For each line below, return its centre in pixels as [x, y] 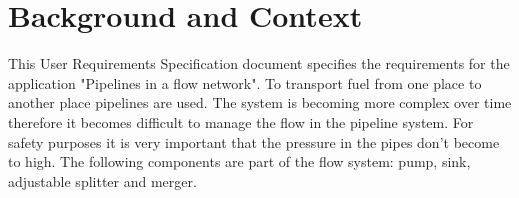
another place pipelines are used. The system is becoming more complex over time [260, 102]
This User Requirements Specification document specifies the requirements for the [259, 63]
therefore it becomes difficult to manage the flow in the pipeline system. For [241, 121]
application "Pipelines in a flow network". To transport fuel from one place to [245, 82]
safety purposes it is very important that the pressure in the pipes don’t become [254, 141]
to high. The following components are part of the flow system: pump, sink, [239, 161]
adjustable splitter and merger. [102, 180]
